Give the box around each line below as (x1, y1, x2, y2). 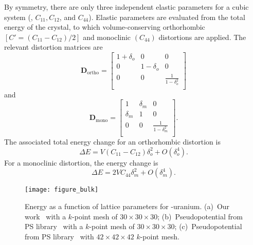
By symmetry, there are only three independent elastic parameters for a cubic (4, 2, 249, 12)
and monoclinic (83, 31, 131, 42)
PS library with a (25, 221, 83, 232)
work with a (25, 211, 66, 221)
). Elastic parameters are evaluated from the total (88, 11, 245, 22)
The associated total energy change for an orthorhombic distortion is (4, 136, 221, 147)
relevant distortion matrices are (4, 42, 103, 52)
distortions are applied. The (158, 31, 246, 42)
